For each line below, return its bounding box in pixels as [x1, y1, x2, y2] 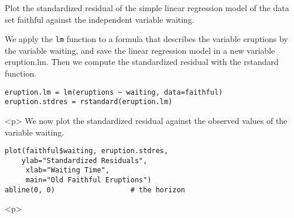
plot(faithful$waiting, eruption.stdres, [5, 147, 169, 155]
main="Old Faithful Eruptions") [25, 176, 152, 185]
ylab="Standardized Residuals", [21, 156, 148, 165]
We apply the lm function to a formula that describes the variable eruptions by [5, 33, 288, 45]
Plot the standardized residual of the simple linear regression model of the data [5, 2, 289, 13]
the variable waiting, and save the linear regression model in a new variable [5, 44, 275, 56]
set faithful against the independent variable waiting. [5, 13, 194, 25]
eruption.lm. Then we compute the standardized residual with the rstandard [5, 56, 279, 68]
